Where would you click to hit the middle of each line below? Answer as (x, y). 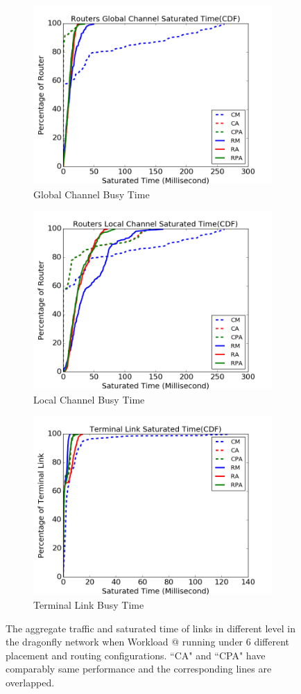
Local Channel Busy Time (89, 399)
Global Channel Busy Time (92, 194)
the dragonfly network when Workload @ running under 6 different (148, 642)
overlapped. (30, 682)
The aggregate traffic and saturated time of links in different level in (150, 628)
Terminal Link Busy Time (89, 604)
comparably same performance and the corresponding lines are (139, 669)
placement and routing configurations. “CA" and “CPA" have (136, 655)
